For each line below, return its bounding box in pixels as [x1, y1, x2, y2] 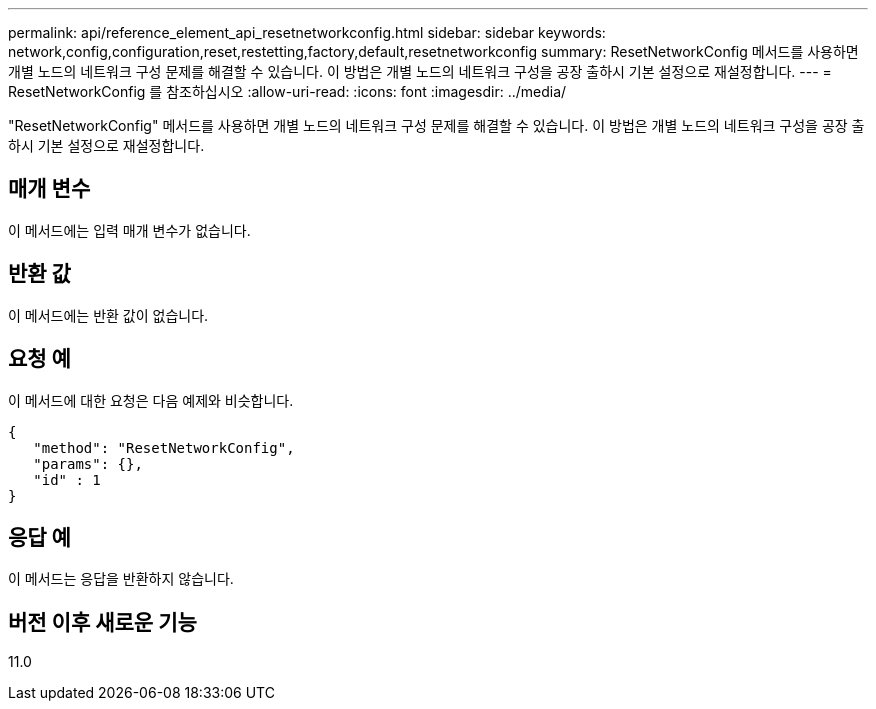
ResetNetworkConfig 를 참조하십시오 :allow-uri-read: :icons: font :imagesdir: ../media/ [8, 83, 567, 100]
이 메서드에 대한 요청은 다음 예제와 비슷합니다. [8, 391, 294, 409]
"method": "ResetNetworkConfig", [33, 439, 295, 456]
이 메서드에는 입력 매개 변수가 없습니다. [8, 221, 251, 239]
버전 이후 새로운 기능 [8, 609, 197, 635]
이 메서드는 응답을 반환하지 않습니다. [8, 570, 234, 588]
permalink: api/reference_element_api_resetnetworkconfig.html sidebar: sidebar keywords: [8, 24, 606, 41]
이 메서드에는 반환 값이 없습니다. [8, 306, 209, 324]
